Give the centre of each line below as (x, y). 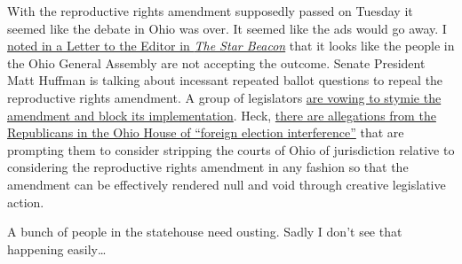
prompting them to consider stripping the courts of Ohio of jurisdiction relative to (231, 149)
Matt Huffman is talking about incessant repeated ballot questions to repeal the (225, 80)
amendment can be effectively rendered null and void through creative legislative (227, 184)
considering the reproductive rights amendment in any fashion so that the (208, 167)
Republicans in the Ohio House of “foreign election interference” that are (206, 132)
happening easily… (57, 248)
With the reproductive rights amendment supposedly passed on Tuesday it (210, 11)
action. (26, 202)
